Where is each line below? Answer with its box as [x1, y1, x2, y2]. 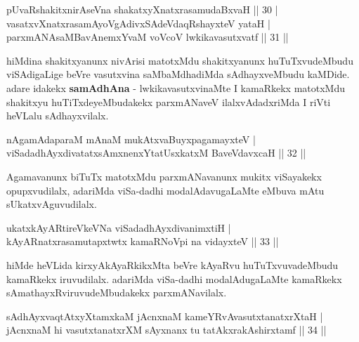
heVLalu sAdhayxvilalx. [6, 108, 109, 123]
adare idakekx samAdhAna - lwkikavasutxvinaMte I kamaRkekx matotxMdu [6, 80, 345, 95]
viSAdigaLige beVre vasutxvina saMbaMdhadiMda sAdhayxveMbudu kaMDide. [6, 67, 350, 81]
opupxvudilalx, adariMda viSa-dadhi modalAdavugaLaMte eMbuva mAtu [6, 183, 325, 197]
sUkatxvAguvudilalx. [6, 197, 97, 211]
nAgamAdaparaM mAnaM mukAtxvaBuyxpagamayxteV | [6, 131, 256, 146]
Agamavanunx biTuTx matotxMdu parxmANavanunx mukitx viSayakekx [6, 169, 322, 183]
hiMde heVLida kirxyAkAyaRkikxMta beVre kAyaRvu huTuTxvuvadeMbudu [6, 257, 339, 272]
